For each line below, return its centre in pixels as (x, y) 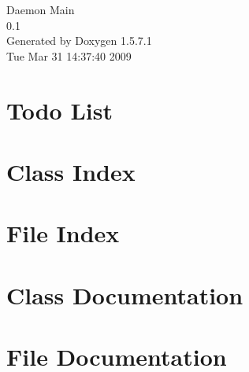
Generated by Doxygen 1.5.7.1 (79, 41)
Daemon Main (41, 9)
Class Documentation (125, 295)
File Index (63, 233)
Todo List (59, 110)
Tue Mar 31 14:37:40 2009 (69, 55)
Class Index (71, 171)
